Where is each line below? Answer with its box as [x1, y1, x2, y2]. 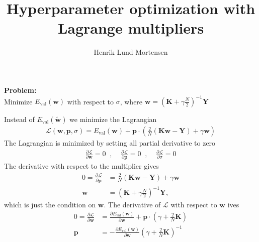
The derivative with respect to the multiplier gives [4, 161, 159, 171]
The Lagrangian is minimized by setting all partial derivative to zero [4, 138, 216, 148]
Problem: [4, 84, 37, 95]
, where [120, 96, 143, 106]
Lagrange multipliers [57, 18, 204, 38]
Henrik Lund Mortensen [94, 47, 168, 57]
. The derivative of [104, 199, 161, 210]
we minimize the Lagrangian [69, 114, 157, 124]
